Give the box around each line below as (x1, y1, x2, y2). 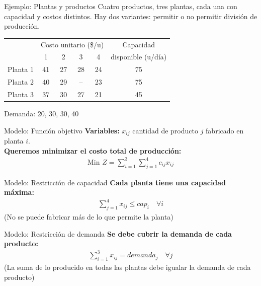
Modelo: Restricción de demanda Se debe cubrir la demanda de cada (4, 228, 232, 239)
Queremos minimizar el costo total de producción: (4, 145, 182, 156)
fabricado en (206, 125, 244, 135)
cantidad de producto (132, 125, 198, 135)
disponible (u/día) (111, 51, 167, 62)
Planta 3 (8, 89, 34, 99)
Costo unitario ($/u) (40, 39, 104, 49)
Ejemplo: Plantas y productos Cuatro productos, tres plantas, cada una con (4, 1, 237, 11)
